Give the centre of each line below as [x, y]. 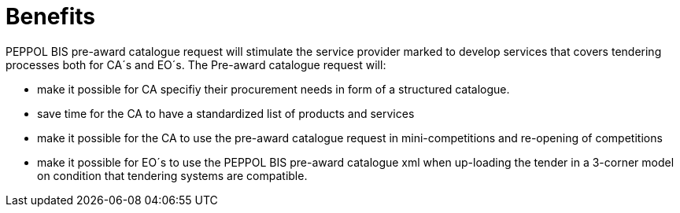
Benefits [51, 17]
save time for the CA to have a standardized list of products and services [226, 113]
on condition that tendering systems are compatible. [172, 175]
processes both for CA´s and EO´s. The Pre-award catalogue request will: [196, 64]
